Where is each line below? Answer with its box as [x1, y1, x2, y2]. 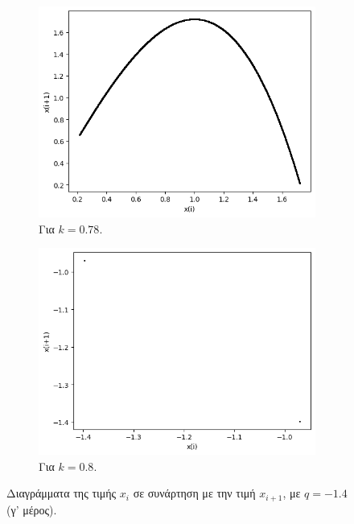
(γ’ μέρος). [6, 501, 57, 518]
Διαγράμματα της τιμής [6, 485, 117, 501]
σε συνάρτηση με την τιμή [133, 485, 256, 501]
